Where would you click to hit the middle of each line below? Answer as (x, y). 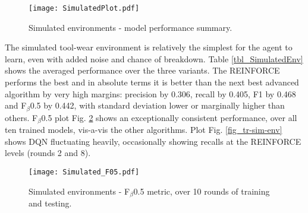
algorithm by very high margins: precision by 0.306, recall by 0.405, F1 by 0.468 (150, 93)
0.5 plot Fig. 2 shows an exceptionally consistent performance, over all (169, 117)
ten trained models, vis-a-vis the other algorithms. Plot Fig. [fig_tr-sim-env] (144, 130)
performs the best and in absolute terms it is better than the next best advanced (152, 82)
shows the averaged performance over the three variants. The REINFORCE (142, 70)
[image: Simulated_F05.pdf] (84, 172)
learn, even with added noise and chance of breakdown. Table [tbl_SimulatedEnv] (154, 58)
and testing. (50, 203)
